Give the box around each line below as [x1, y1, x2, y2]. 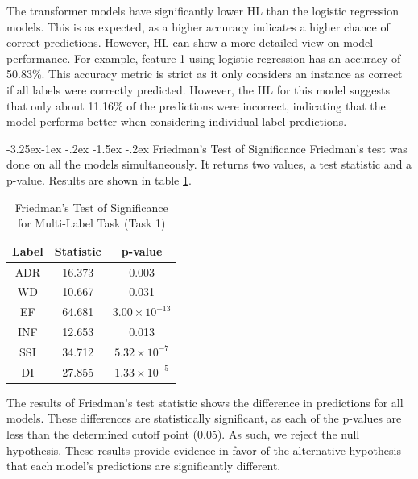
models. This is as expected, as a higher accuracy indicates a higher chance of [6, 18, 390, 35]
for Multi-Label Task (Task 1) [17, 215, 166, 231]
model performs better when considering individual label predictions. [6, 113, 347, 130]
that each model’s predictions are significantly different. [6, 457, 281, 474]
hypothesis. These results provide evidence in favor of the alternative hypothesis [6, 441, 401, 458]
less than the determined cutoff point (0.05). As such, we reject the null [6, 426, 360, 443]
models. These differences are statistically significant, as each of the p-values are [6, 410, 402, 427]
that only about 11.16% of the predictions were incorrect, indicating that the [6, 97, 386, 114]
